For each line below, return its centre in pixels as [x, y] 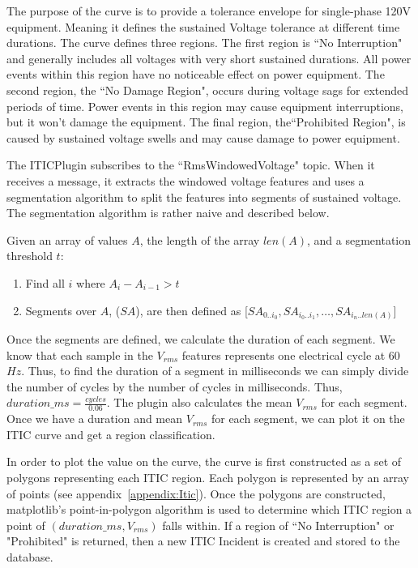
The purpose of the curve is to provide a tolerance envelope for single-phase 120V [209, 11]
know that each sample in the [80, 354]
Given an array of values [67, 239]
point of [26, 525]
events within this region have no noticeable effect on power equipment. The [196, 74]
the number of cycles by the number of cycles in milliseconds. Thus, [175, 386]
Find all [45, 282]
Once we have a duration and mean [95, 419]
